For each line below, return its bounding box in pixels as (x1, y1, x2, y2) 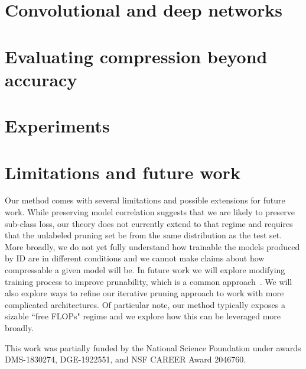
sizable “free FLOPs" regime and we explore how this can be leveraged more (5, 310, 281, 322)
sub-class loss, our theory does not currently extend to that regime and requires (5, 217, 293, 229)
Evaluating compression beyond (5, 44, 268, 68)
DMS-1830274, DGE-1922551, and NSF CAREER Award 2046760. (5, 353, 246, 365)
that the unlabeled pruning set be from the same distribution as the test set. (5, 229, 282, 241)
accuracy (5, 67, 77, 91)
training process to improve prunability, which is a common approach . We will (5, 275, 292, 287)
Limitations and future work (5, 160, 240, 184)
